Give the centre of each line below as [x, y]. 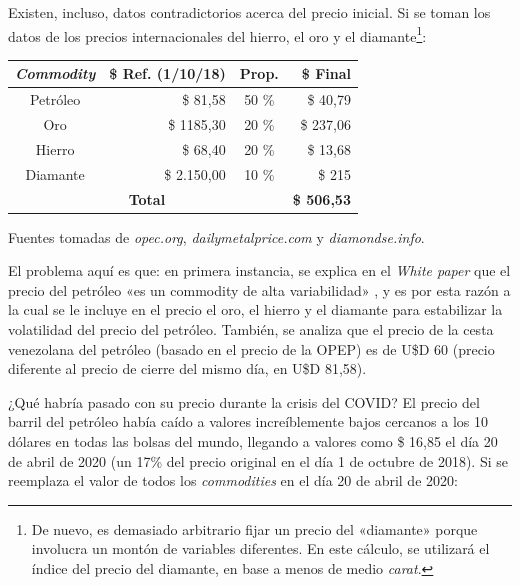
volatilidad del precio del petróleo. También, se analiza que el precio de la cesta [251, 329]
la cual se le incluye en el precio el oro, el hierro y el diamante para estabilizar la [255, 309]
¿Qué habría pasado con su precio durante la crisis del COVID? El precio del [244, 401]
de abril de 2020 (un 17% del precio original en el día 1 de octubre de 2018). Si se [258, 460]
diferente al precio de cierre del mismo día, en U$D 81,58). [187, 368]
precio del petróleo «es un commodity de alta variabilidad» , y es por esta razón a [259, 289]
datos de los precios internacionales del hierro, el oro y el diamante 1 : [217, 34]
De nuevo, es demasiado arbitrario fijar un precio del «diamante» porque [254, 528]
